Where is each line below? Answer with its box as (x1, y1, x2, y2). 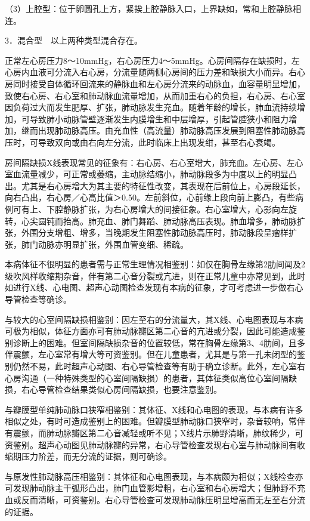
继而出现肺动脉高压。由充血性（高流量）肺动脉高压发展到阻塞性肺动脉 (21, 124, 297, 137)
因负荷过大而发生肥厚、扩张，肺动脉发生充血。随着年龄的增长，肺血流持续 (5, 101, 297, 113)
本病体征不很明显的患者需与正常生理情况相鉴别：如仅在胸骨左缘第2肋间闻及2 (5, 258, 305, 270)
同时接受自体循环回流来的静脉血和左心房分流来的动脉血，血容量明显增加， (13, 77, 305, 90)
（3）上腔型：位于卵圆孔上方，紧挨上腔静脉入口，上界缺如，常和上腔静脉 (5, 2, 293, 14)
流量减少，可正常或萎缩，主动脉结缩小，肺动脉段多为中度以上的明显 (21, 168, 289, 180)
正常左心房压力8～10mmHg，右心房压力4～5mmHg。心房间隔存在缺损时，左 (5, 54, 300, 66)
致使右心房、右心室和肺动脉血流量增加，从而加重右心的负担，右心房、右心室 (5, 89, 305, 101)
